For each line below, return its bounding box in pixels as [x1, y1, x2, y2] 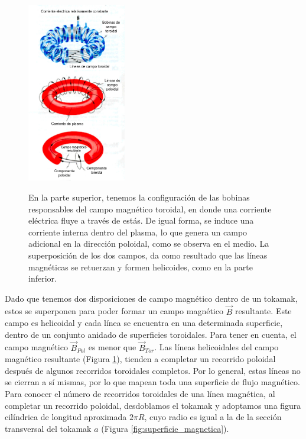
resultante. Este [235, 305, 292, 317]
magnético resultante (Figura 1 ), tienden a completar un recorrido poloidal [5, 353, 276, 365]
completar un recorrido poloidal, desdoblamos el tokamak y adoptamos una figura [5, 399, 301, 411]
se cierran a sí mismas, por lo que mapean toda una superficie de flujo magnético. [5, 376, 300, 388]
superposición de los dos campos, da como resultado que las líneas [28, 249, 268, 262]
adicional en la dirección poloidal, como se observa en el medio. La [28, 237, 269, 250]
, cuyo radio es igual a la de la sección [144, 411, 282, 423]
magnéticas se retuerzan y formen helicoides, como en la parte [28, 260, 253, 273]
